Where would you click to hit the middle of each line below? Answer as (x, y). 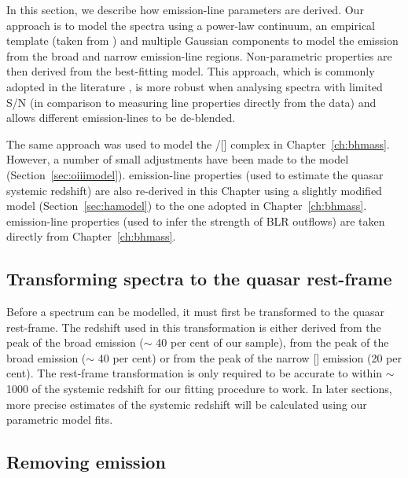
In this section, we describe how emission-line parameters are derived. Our (185, 9)
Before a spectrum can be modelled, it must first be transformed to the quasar (196, 312)
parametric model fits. (60, 419)
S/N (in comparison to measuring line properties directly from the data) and (191, 102)
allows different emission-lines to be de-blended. (121, 118)
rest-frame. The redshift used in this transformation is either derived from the (194, 327)
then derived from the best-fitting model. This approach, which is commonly (191, 71)
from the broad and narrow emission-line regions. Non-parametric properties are (199, 55)
